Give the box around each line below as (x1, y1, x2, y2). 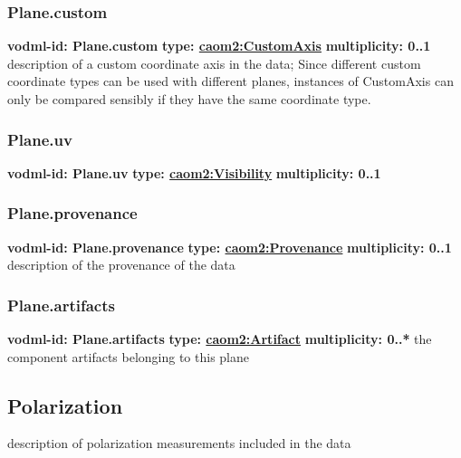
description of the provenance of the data (7, 255, 235, 274)
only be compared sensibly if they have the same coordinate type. (7, 90, 371, 108)
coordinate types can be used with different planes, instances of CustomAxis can (7, 72, 454, 91)
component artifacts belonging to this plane (7, 347, 249, 366)
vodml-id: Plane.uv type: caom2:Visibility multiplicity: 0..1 (7, 163, 381, 182)
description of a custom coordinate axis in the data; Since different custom (7, 53, 421, 72)
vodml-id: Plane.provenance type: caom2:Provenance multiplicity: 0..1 (7, 237, 452, 256)
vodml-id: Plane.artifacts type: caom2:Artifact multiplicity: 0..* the (7, 329, 432, 348)
